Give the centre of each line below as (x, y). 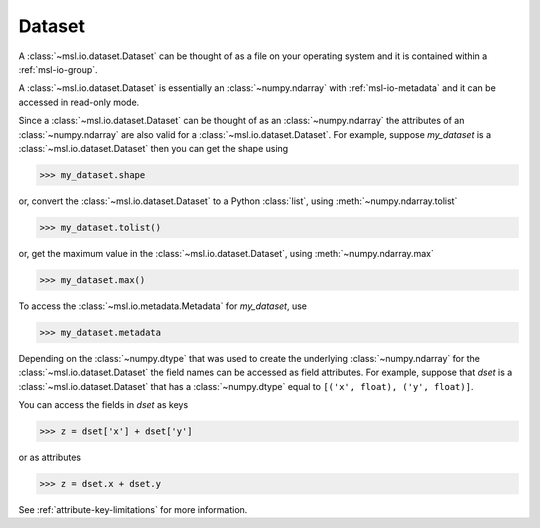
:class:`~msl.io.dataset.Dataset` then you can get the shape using (153, 148)
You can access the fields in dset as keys (103, 404)
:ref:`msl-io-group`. (58, 69)
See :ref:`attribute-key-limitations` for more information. (133, 509)
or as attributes (50, 457)
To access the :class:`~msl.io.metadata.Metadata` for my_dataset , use (163, 306)
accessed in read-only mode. (79, 102)
